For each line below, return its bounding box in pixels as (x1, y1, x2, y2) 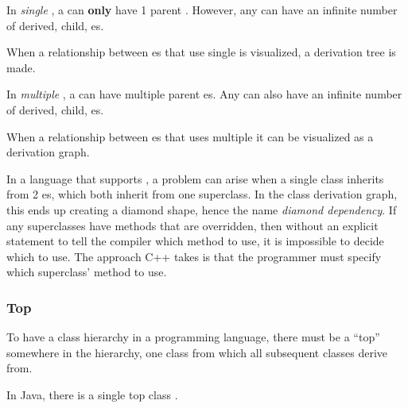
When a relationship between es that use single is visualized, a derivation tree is (6, 44, 396, 60)
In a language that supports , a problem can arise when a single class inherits (6, 170, 384, 187)
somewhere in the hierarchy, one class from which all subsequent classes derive (6, 344, 388, 360)
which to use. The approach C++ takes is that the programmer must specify (6, 248, 382, 264)
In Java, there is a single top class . (6, 386, 178, 402)
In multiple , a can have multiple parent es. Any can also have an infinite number (6, 86, 402, 102)
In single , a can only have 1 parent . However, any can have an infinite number (6, 2, 398, 17)
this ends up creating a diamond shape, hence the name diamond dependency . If (6, 201, 397, 217)
